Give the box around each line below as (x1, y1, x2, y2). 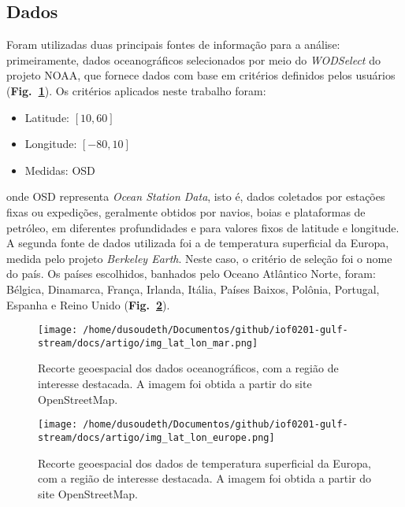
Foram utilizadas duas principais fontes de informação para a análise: (6, 36, 340, 53)
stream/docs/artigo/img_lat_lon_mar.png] (38, 337, 258, 349)
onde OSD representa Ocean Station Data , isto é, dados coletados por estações (6, 188, 385, 205)
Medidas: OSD (24, 161, 95, 178)
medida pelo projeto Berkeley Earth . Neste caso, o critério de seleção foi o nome (6, 250, 392, 266)
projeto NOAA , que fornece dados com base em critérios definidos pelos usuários (6, 67, 396, 83)
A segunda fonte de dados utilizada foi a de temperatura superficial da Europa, (6, 235, 389, 251)
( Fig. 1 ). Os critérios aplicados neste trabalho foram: (6, 82, 266, 98)
